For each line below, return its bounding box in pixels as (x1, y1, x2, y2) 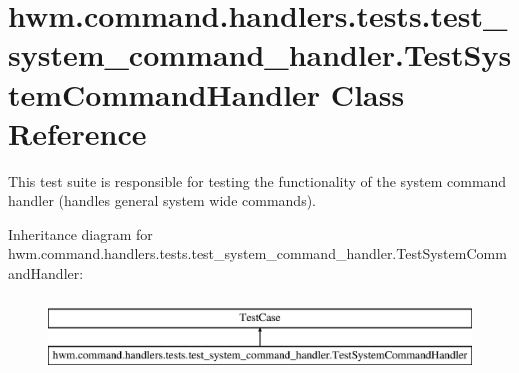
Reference (8, 112, 147, 153)
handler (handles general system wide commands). (8, 190, 316, 211)
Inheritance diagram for (8, 223, 153, 244)
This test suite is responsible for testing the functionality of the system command (8, 170, 507, 191)
